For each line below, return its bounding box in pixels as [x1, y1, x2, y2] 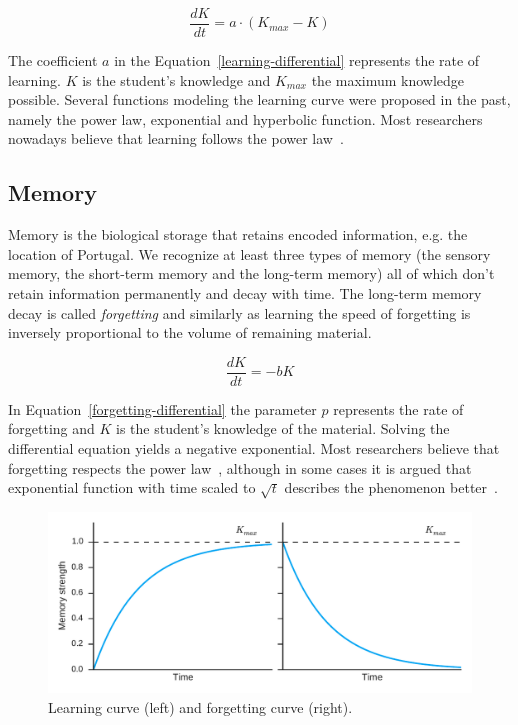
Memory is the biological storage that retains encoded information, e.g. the [8, 224, 468, 245]
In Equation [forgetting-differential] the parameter [8, 398, 317, 419]
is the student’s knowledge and [82, 69, 271, 90]
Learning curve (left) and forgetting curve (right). [48, 696, 353, 717]
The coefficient [8, 50, 98, 71]
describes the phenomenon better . [284, 477, 498, 498]
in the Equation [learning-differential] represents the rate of [114, 50, 480, 71]
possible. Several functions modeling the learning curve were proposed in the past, [8, 89, 511, 110]
